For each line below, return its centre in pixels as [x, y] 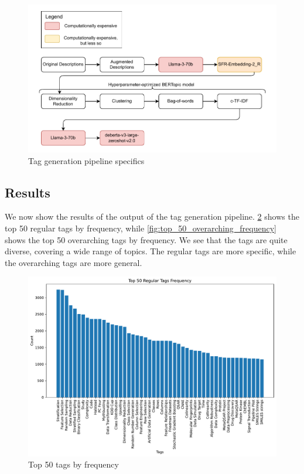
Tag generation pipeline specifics [86, 160]
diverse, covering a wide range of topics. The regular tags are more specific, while [151, 251]
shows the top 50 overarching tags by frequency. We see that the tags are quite [146, 239]
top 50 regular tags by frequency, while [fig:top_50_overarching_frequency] [141, 228]
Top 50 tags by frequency [74, 464]
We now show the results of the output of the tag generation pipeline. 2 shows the [152, 216]
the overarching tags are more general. [74, 262]
